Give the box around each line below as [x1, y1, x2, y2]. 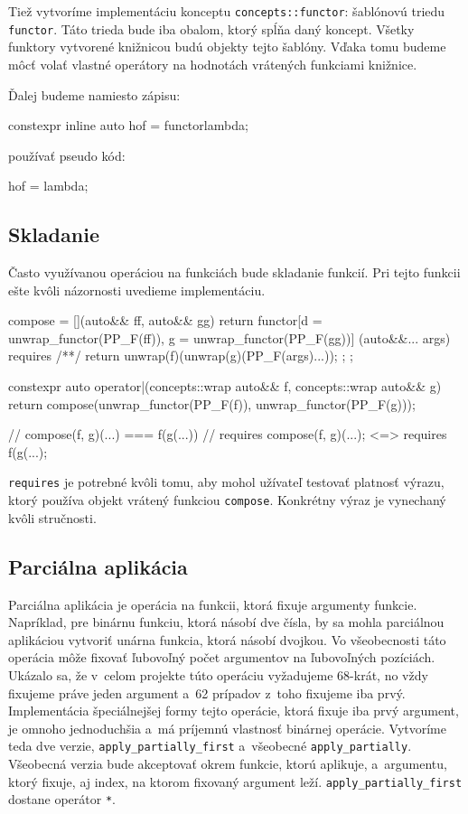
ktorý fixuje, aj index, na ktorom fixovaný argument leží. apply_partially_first [8, 772, 463, 791]
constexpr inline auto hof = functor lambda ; [8, 116, 248, 135]
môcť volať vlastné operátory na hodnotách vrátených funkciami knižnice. [8, 54, 417, 73]
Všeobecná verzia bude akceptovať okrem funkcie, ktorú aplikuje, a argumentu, [8, 753, 447, 772]
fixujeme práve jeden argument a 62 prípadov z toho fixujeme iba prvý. [8, 683, 406, 702]
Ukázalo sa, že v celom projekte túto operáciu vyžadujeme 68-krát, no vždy [8, 665, 428, 684]
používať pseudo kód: [8, 145, 126, 164]
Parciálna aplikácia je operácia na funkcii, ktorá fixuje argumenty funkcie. [8, 594, 417, 613]
